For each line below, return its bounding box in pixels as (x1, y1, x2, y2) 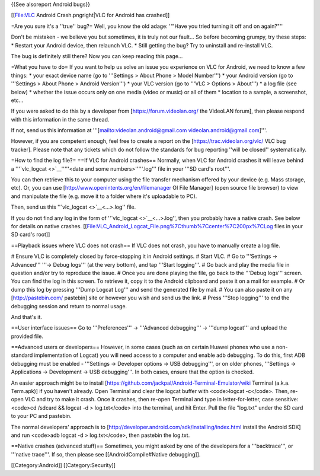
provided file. (11, 333, 44, 340)
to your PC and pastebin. (11, 413, 72, 420)
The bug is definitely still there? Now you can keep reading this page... (11, 52, 183, 59)
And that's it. (11, 313, 43, 320)
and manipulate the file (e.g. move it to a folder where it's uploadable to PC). (11, 193, 197, 200)
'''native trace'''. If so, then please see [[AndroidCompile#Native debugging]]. (11, 451, 201, 458)
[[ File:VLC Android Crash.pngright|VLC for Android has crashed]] (11, 12, 170, 19)
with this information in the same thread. (11, 116, 110, 123)
